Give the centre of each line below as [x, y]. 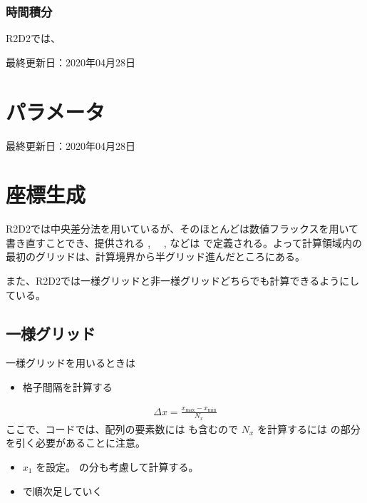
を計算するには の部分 [309, 428]
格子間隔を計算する [67, 387]
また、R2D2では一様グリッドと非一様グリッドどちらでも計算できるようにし [183, 281]
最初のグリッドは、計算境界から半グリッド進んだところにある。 [155, 256]
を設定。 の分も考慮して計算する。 [117, 467]
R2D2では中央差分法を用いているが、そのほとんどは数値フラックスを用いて [182, 229]
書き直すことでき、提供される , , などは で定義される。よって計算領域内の [184, 242]
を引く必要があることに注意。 [76, 443]
